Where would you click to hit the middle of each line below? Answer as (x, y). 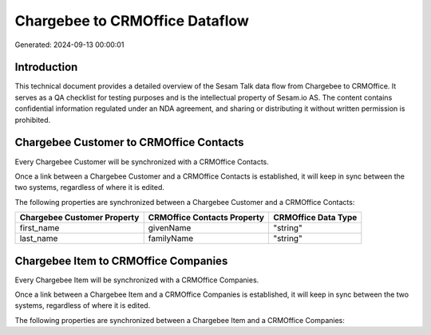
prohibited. (33, 120)
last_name (39, 238)
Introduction (46, 67)
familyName (171, 238)
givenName (170, 228)
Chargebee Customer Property (79, 218)
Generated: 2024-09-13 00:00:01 (69, 45)
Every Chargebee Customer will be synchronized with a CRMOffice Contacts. (142, 162)
